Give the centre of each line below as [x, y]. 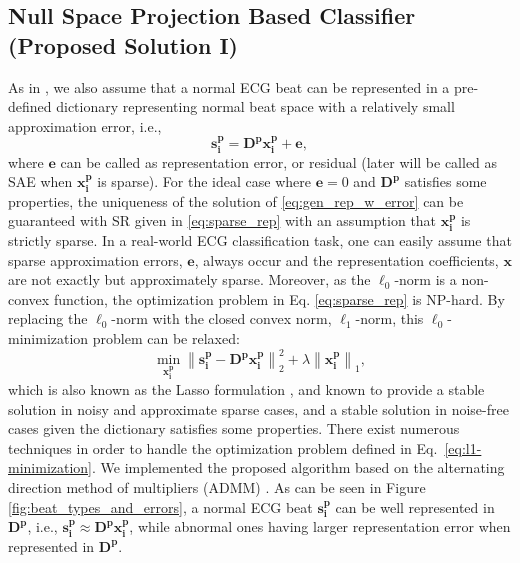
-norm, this [389, 318]
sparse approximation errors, [95, 259]
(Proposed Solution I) [123, 44]
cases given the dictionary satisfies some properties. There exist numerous [234, 428]
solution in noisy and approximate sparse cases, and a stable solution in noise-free [258, 408]
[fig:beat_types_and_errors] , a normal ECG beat [160, 506]
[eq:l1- [463, 447]
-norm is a [425, 279]
